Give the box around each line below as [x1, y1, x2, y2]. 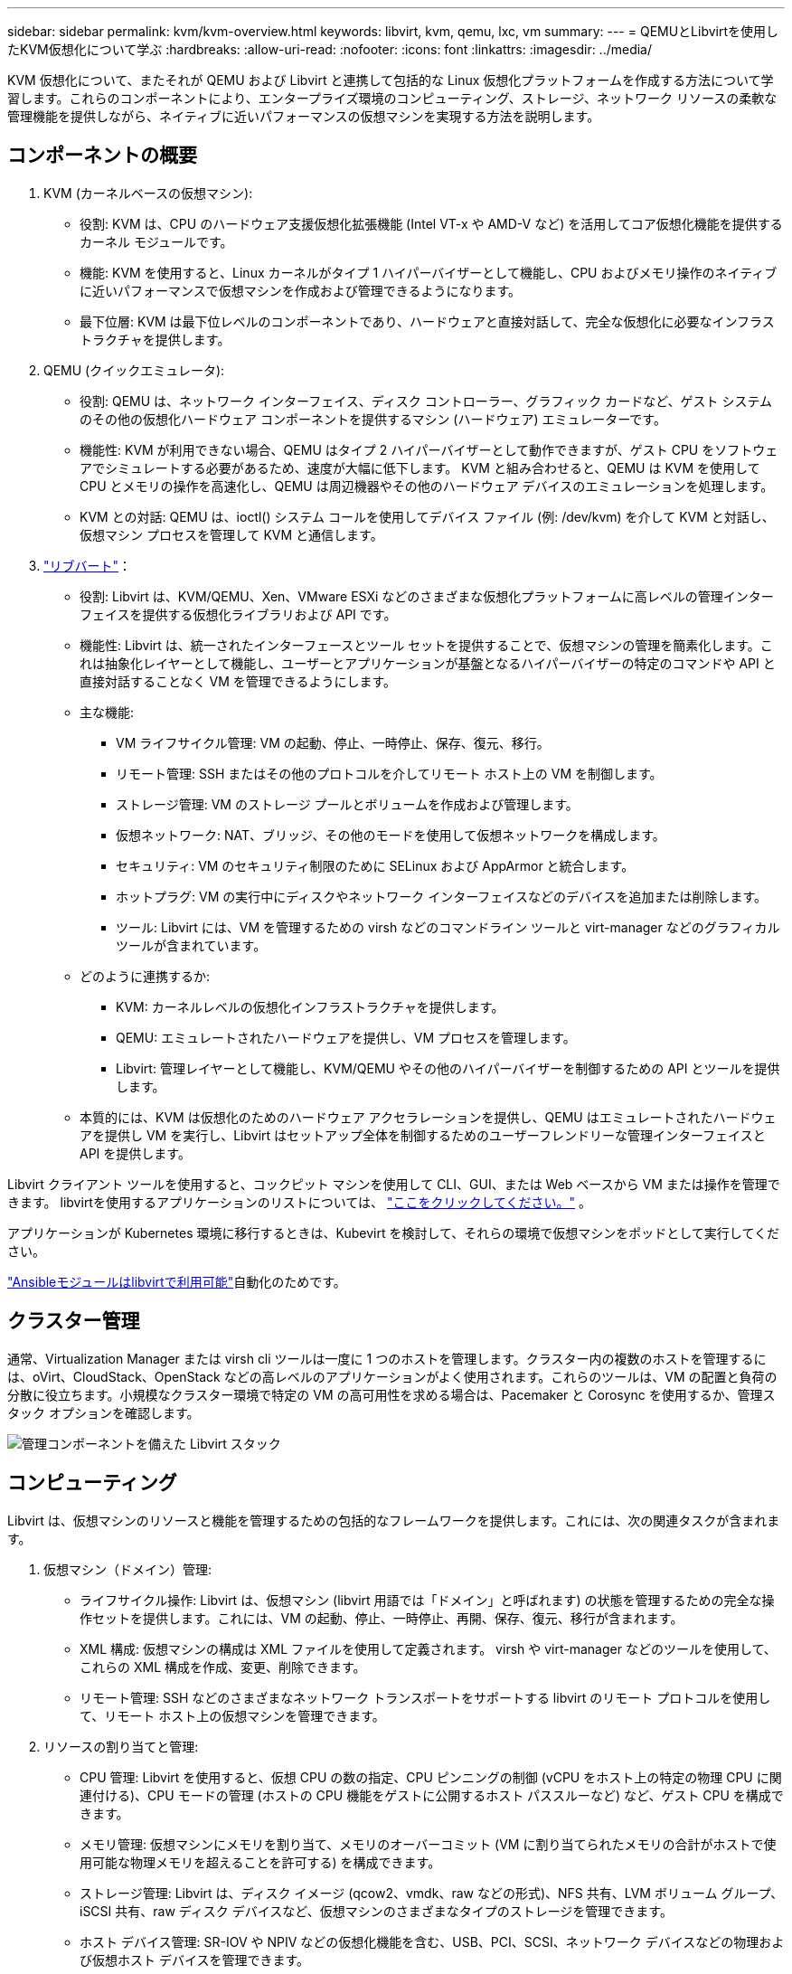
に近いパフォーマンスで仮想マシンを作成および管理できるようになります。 [80, 282, 522, 298]
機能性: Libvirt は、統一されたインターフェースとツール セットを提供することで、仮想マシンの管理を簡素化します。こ [80, 637, 773, 653]
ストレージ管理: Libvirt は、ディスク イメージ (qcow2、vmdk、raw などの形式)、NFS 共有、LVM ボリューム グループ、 [80, 1884, 784, 1901]
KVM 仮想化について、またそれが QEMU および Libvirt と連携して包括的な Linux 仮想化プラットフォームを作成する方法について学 [7, 72, 774, 88]
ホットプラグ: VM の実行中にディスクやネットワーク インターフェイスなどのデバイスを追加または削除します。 [116, 888, 768, 904]
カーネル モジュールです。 [80, 233, 233, 250]
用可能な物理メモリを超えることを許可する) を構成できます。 [80, 1854, 441, 1870]
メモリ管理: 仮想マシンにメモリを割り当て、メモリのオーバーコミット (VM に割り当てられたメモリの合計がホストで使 [80, 1836, 777, 1852]
